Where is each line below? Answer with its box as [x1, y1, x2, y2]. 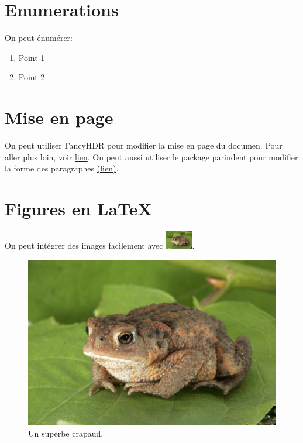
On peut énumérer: [5, 32, 73, 44]
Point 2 [18, 71, 45, 83]
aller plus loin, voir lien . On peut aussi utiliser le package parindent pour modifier [5, 150, 298, 163]
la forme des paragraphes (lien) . [5, 162, 119, 174]
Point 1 [18, 51, 45, 63]
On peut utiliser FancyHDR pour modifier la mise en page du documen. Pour [5, 139, 283, 152]
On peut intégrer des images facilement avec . [5, 239, 195, 252]
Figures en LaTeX [5, 197, 152, 220]
